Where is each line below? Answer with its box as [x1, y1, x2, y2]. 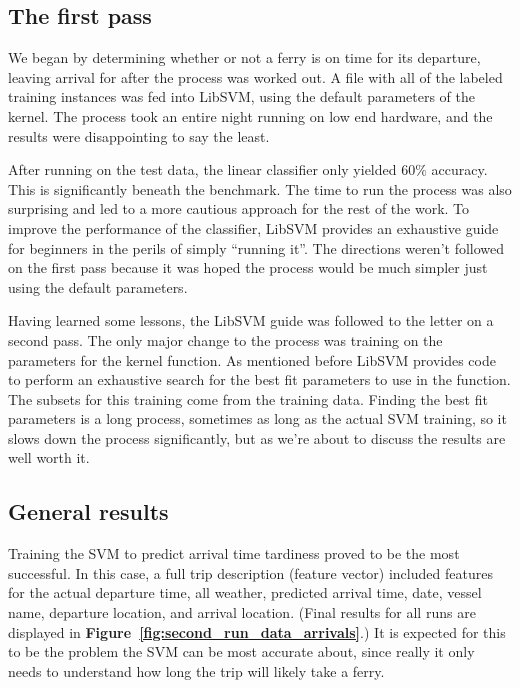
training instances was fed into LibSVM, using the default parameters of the [8, 86, 475, 107]
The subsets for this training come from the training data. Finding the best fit [8, 388, 488, 409]
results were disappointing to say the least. [8, 125, 270, 146]
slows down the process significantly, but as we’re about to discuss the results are [8, 427, 506, 448]
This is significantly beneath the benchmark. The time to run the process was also [8, 178, 512, 199]
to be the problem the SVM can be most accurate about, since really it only [8, 641, 475, 662]
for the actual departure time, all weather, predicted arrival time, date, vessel [8, 582, 482, 603]
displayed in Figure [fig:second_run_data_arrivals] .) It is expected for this [8, 621, 506, 642]
